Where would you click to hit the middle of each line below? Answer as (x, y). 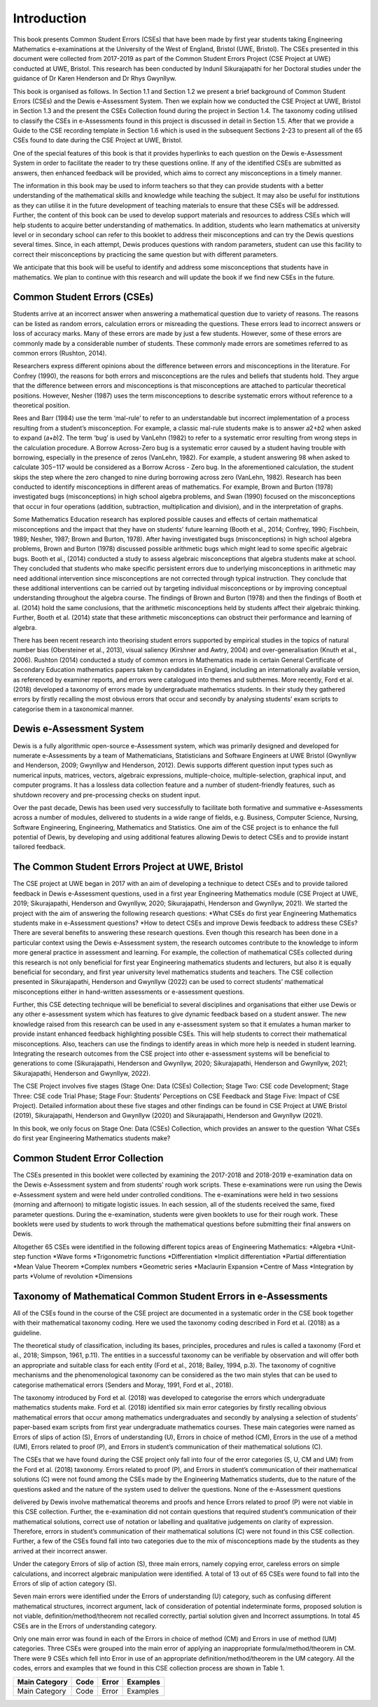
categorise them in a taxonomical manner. (73, 709)
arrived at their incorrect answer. (60, 1551)
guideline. (27, 1332)
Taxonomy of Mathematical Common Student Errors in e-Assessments (170, 1296)
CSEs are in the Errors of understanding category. (85, 1626)
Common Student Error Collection (88, 1158)
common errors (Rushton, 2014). (60, 353)
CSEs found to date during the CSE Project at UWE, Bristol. (98, 140)
